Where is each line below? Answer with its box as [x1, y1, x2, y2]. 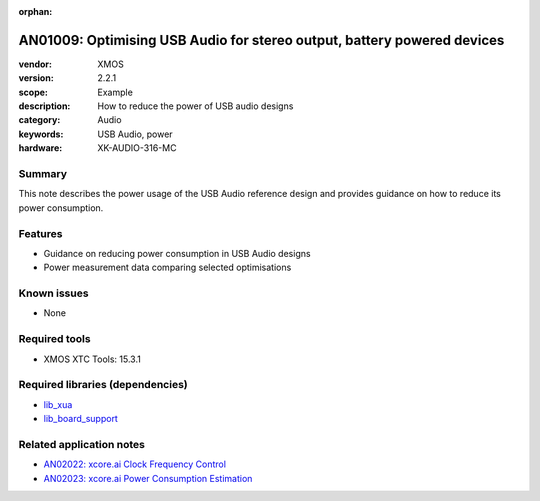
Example [97, 86, 134, 98]
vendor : [18, 58, 52, 70]
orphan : [18, 6, 53, 17]
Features [18, 226, 63, 240]
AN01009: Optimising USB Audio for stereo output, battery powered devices [18, 31, 505, 49]
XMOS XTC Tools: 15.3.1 [43, 353, 142, 365]
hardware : [18, 142, 63, 154]
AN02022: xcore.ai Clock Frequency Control [43, 458, 227, 470]
